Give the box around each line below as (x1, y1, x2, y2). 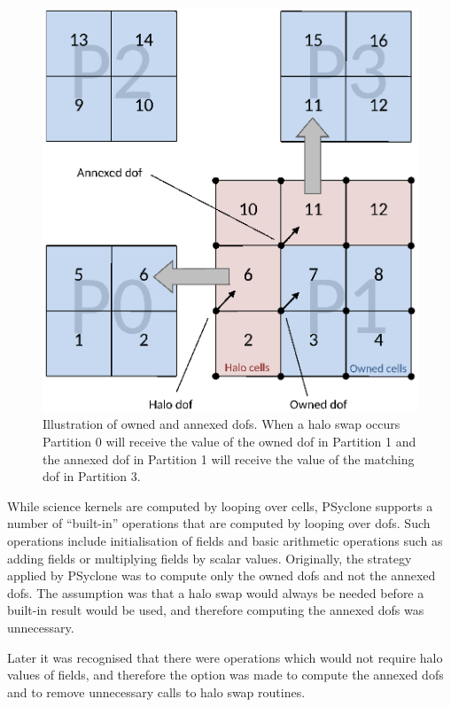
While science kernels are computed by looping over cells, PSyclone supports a (7, 496, 433, 515)
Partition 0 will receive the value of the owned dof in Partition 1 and (43, 432, 416, 451)
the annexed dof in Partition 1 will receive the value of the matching (43, 449, 415, 468)
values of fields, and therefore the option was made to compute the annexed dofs (7, 665, 444, 684)
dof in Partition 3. (43, 467, 141, 486)
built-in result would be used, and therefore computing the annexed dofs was (7, 601, 424, 619)
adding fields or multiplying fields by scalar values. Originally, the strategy (7, 548, 412, 567)
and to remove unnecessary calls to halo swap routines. (7, 682, 306, 701)
